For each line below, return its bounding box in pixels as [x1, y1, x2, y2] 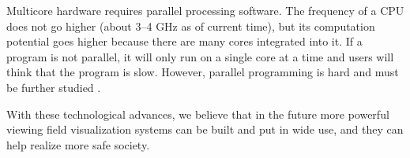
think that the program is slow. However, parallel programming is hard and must [6, 64, 399, 80]
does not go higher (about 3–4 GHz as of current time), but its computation [6, 17, 375, 34]
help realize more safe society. [6, 136, 150, 152]
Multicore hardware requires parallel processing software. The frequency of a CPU [6, 2, 404, 18]
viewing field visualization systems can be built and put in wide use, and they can [6, 121, 404, 138]
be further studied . [6, 79, 101, 95]
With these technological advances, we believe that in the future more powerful [6, 105, 389, 122]
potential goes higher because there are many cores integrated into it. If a [6, 33, 363, 50]
